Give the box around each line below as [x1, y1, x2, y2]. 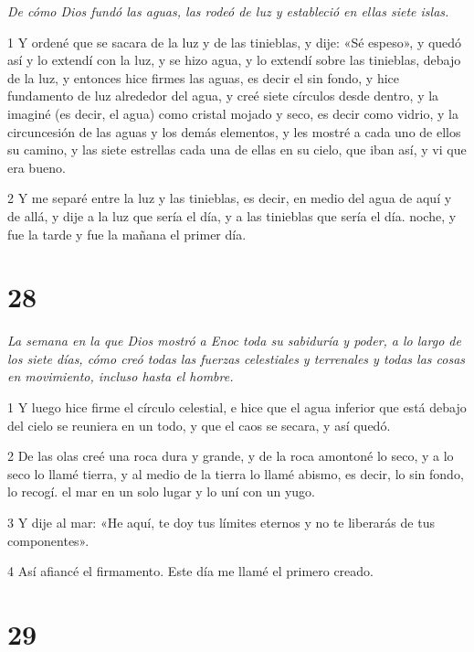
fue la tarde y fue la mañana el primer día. [7, 224, 247, 243]
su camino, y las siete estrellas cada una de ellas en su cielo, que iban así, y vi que [7, 140, 467, 159]
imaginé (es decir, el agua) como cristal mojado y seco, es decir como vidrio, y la [7, 103, 458, 123]
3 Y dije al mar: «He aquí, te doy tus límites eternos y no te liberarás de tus [7, 513, 435, 531]
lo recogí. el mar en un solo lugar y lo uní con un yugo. [7, 482, 315, 501]
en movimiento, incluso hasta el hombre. [7, 367, 234, 386]
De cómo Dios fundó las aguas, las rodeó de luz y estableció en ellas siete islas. [7, 2, 449, 20]
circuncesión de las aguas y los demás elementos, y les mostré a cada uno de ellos [7, 122, 461, 141]
